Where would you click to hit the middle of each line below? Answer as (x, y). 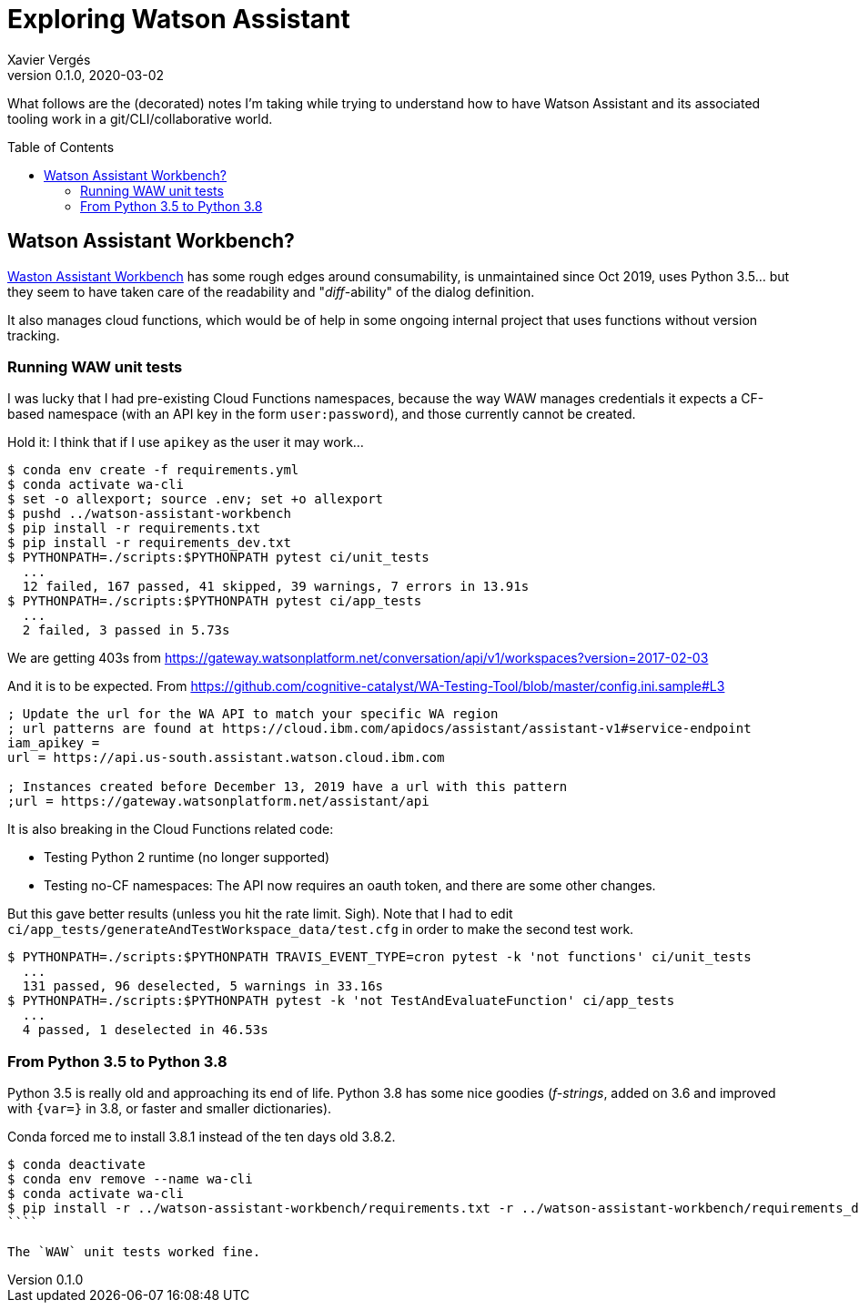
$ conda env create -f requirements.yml (153, 470)
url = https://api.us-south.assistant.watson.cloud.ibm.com (226, 758)
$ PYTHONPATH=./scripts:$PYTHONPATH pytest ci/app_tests (215, 601)
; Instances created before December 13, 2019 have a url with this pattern (288, 787)
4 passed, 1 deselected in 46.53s (145, 1030)
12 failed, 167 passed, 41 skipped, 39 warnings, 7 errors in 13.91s (276, 587)
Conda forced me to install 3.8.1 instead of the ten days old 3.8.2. (202, 1137)
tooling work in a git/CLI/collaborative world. (140, 118)
